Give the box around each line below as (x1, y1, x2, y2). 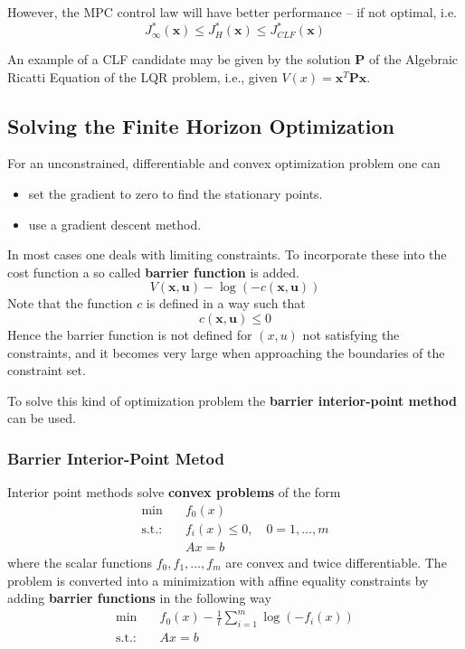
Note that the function (7, 294, 133, 313)
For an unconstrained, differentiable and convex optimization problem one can (7, 154, 441, 173)
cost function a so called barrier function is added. (7, 262, 299, 281)
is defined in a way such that (146, 294, 306, 313)
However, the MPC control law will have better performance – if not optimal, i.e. (7, 3, 457, 21)
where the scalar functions (7, 552, 153, 571)
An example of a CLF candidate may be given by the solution (7, 50, 351, 69)
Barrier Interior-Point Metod (7, 447, 224, 469)
